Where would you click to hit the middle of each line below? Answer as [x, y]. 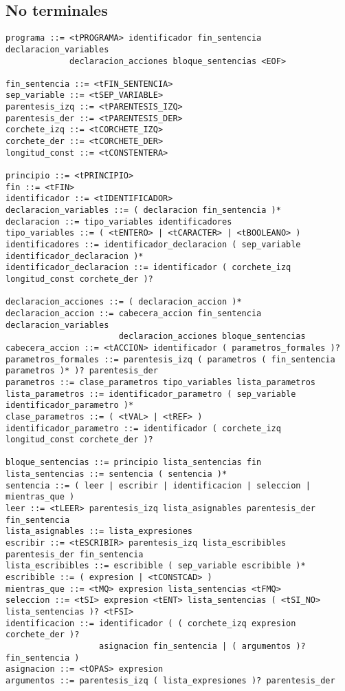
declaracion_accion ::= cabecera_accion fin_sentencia [134, 313]
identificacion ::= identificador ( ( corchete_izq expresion [151, 623]
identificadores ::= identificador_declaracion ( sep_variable [153, 245]
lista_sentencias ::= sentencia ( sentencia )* [116, 474]
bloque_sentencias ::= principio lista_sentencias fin [134, 463]
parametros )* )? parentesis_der [82, 371]
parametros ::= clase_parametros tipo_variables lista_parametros [161, 382]
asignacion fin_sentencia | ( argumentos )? [202, 646]
